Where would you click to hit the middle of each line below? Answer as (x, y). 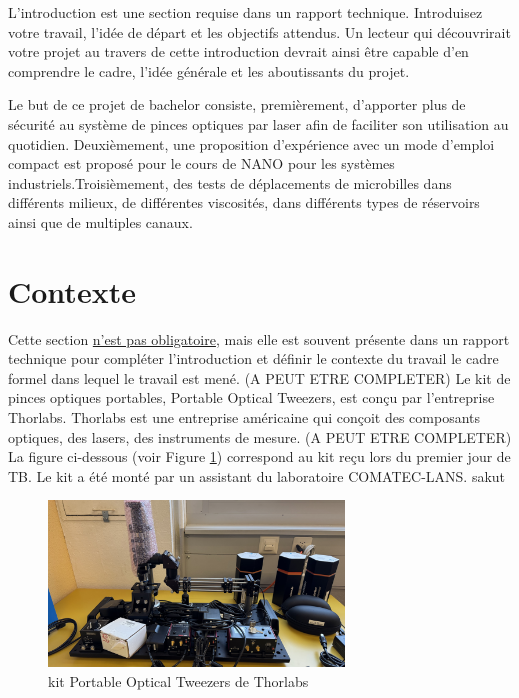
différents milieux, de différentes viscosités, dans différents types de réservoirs (244, 202)
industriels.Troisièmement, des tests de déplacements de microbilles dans (230, 182)
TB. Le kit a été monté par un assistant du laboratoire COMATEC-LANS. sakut (257, 475)
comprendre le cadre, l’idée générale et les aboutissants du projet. (209, 70)
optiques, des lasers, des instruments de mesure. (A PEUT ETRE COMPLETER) (260, 436)
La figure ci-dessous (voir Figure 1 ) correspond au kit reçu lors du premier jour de (259, 456)
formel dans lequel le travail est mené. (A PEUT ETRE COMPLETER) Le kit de (259, 377)
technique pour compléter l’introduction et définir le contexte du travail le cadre (253, 358)
